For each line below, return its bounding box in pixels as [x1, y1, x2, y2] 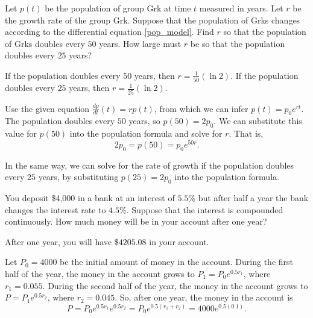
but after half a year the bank [198, 192, 309, 204]
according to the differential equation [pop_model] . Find [5, 25, 214, 38]
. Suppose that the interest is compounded [126, 203, 283, 216]
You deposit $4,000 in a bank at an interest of [5, 192, 175, 204]
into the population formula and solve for [69, 127, 223, 140]
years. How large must [99, 37, 182, 49]
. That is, [229, 127, 264, 140]
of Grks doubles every [5, 37, 85, 49]
